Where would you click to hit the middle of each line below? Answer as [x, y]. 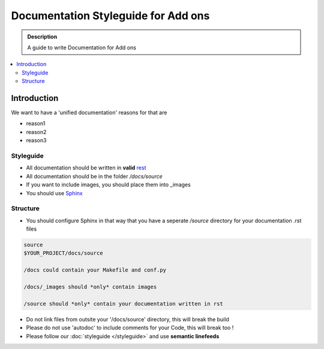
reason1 [36, 124]
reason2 [36, 132]
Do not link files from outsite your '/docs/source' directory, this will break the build [127, 319]
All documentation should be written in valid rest [86, 168]
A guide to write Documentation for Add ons [82, 47]
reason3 [36, 141]
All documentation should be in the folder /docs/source [94, 176]
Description [42, 37]
